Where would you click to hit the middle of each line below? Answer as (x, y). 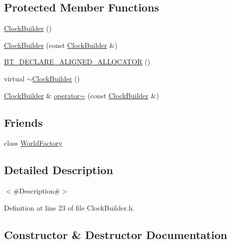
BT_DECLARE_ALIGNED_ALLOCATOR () (77, 62)
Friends (23, 122)
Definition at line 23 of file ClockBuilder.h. (69, 207)
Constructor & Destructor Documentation (116, 234)
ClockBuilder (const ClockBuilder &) (61, 45)
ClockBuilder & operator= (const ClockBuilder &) (81, 95)
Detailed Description (59, 170)
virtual (14, 78)
